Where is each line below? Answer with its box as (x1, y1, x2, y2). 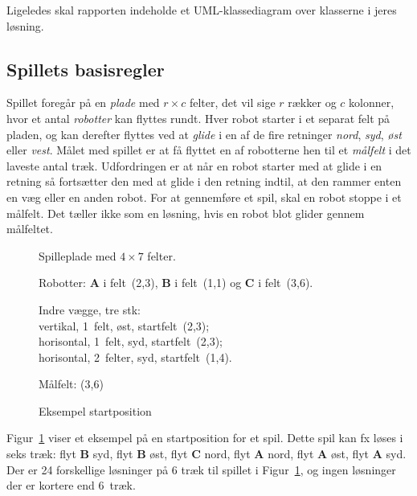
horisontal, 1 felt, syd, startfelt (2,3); (39, 333, 223, 350)
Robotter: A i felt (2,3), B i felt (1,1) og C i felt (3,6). (39, 274, 313, 291)
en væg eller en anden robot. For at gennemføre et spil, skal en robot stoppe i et (6, 188, 402, 205)
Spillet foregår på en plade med (6, 94, 160, 111)
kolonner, (349, 94, 395, 111)
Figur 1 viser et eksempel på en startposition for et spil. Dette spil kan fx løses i (6, 429, 403, 446)
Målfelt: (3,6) (39, 375, 104, 392)
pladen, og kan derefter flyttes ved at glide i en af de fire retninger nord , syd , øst (6, 125, 402, 142)
